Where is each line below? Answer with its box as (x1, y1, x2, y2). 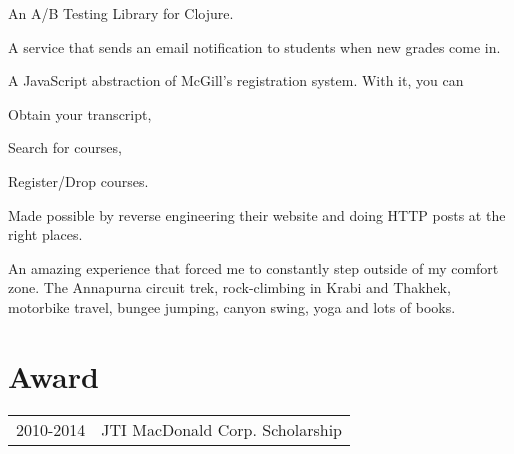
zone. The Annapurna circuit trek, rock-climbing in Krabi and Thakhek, (8, 277, 451, 298)
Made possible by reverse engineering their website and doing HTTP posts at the (8, 204, 506, 225)
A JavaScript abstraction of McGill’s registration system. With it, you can (8, 70, 464, 91)
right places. (8, 224, 83, 245)
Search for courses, (8, 137, 122, 158)
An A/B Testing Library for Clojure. (8, 3, 234, 23)
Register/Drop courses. (8, 170, 149, 191)
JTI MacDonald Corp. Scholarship (101, 417, 343, 441)
